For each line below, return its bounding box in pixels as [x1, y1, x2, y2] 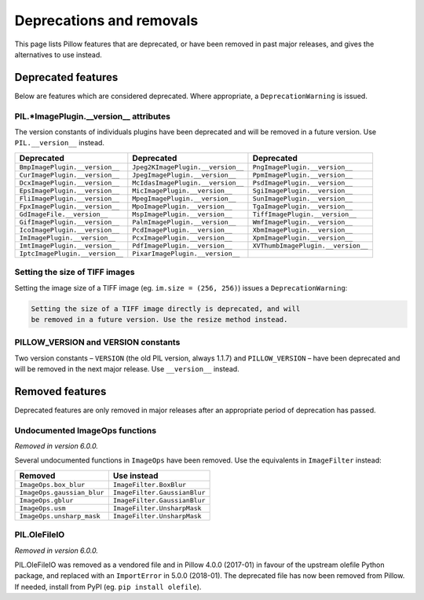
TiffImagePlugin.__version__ [252, 210, 357, 218]
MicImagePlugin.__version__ [132, 186, 233, 195]
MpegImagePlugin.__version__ [132, 194, 236, 203]
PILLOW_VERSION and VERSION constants [14, 337, 181, 348]
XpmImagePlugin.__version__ [252, 233, 353, 242]
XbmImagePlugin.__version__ [252, 225, 353, 234]
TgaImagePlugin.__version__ [252, 202, 353, 210]
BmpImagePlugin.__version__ [19, 163, 120, 171]
